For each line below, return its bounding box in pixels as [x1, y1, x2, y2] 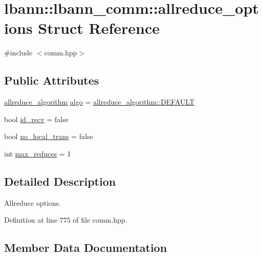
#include [4, 47, 33, 58]
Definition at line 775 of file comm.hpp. [4, 214, 127, 225]
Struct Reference [38, 17, 160, 38]
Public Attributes [4, 72, 99, 88]
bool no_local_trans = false [4, 131, 93, 142]
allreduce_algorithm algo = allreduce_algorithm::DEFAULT [4, 96, 195, 107]
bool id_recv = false [4, 113, 69, 124]
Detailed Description [4, 173, 116, 189]
